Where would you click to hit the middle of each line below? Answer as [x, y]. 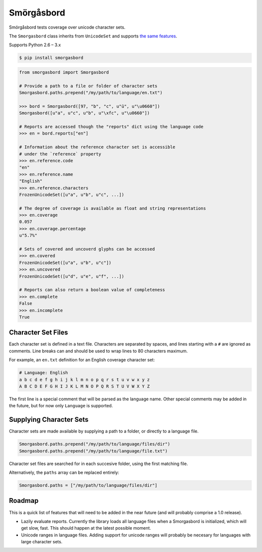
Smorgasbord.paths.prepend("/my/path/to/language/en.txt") [91, 93]
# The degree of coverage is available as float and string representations [113, 208]
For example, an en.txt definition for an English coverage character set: [82, 360]
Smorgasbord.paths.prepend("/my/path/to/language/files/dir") [95, 444]
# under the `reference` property [60, 154]
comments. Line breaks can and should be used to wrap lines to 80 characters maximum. [98, 351]
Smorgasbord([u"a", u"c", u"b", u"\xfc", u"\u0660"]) [84, 113]
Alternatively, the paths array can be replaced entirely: [64, 473]
